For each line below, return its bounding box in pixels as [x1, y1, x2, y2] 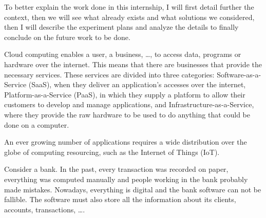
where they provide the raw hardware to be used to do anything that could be [4, 109, 251, 120]
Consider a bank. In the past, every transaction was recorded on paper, [4, 164, 229, 174]
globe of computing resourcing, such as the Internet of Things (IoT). [4, 146, 220, 157]
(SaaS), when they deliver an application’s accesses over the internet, [28, 79, 246, 90]
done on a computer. [4, 119, 69, 130]
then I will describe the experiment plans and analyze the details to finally [4, 22, 239, 32]
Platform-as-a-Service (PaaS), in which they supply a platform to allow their [4, 89, 245, 100]
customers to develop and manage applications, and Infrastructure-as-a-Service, [4, 99, 254, 110]
